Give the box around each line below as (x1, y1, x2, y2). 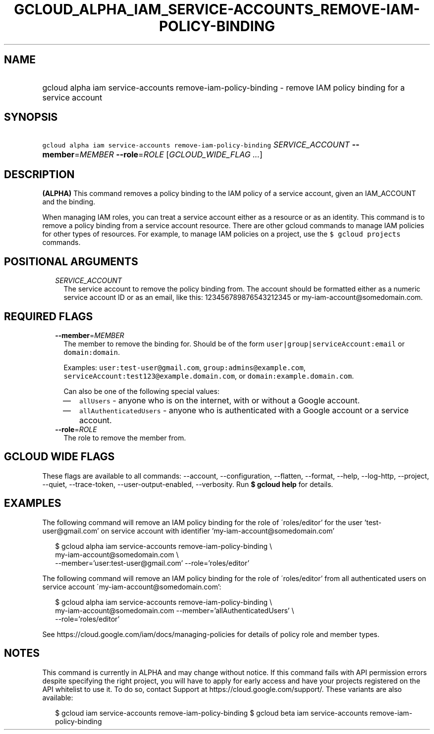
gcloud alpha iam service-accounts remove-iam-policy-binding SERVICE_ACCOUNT (42, 140, 350, 150)
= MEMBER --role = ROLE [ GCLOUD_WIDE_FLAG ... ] (74, 149, 263, 160)
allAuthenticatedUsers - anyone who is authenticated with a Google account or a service (79, 405, 409, 415)
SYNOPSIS (4, 111, 58, 124)
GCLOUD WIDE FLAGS (4, 450, 115, 463)
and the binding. (42, 197, 96, 206)
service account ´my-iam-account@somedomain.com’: (42, 582, 221, 591)
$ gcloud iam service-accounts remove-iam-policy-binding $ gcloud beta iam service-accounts (55, 708, 368, 717)
